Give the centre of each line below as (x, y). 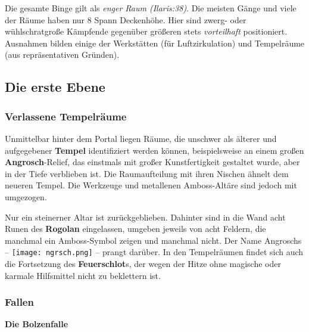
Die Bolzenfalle (37, 324)
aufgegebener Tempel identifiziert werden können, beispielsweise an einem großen (154, 150)
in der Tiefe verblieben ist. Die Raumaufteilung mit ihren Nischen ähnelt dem (147, 173)
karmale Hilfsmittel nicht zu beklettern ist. (83, 275)
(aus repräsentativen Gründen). (62, 55)
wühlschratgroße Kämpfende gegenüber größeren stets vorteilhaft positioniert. (146, 31)
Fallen (19, 302)
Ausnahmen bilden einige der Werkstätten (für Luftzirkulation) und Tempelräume (155, 43)
